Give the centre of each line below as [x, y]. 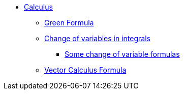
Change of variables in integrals [97, 38]
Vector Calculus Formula [85, 70]
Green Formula [69, 23]
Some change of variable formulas [122, 54]
